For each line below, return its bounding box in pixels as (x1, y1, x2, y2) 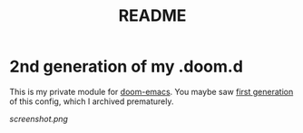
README (118, 5, 187, 26)
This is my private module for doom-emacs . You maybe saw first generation (9, 86, 294, 97)
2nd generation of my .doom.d (9, 56, 243, 77)
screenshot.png (9, 113, 68, 124)
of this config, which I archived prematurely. (9, 96, 174, 107)
